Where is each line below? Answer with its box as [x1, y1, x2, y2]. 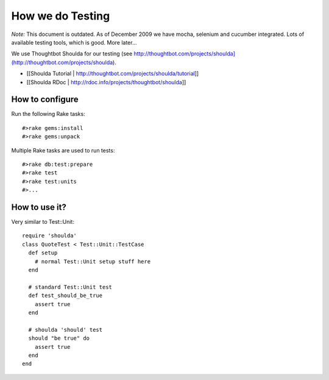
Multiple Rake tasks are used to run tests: [11, 146, 115, 154]
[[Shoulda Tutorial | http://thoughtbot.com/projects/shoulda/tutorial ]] [26, 70, 199, 77]
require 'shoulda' [22, 232, 77, 239]
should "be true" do [28, 335, 90, 342]
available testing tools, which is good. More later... [11, 38, 137, 46]
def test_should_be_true [28, 292, 103, 299]
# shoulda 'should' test [28, 326, 103, 333]
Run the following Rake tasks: [11, 110, 85, 118]
